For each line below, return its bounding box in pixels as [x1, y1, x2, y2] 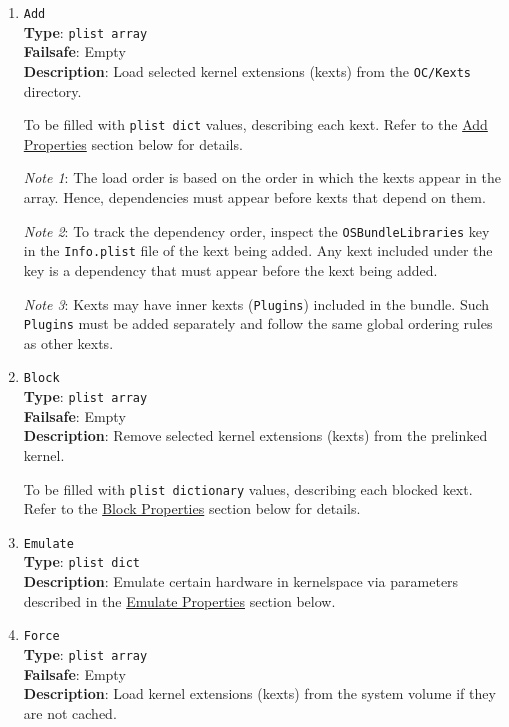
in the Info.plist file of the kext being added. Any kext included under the [23, 240, 493, 261]
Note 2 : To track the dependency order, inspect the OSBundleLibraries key [23, 220, 490, 241]
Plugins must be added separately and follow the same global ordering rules [23, 313, 493, 334]
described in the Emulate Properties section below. [23, 590, 336, 611]
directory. [23, 80, 82, 101]
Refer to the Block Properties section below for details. [23, 498, 361, 519]
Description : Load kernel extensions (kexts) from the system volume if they [23, 683, 496, 704]
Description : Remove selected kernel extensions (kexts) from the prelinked [23, 425, 488, 446]
